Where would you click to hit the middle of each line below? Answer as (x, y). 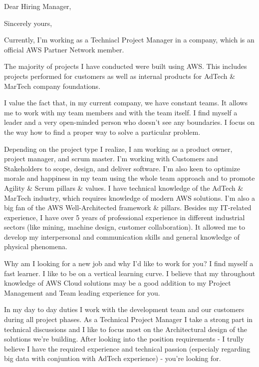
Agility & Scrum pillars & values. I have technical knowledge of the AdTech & (124, 187)
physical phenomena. (36, 246)
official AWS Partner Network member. (64, 49)
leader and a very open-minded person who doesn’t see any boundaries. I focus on (129, 122)
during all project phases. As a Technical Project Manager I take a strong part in (129, 319)
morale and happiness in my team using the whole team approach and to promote (129, 178)
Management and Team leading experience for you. (82, 292)
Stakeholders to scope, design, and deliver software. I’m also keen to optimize (122, 168)
